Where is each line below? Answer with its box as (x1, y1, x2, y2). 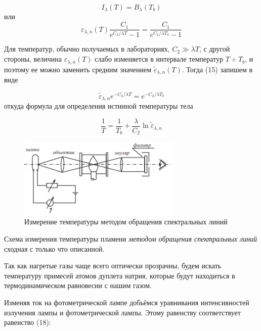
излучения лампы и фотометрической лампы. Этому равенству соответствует (4, 307, 241, 317)
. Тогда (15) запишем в (182, 64, 253, 74)
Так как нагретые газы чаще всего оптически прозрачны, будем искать (4, 260, 222, 271)
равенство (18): (4, 317, 51, 327)
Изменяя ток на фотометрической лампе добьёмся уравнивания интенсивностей (4, 297, 249, 307)
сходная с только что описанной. (4, 243, 105, 254)
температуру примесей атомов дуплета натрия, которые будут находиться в (4, 270, 235, 280)
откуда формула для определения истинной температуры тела (4, 101, 193, 111)
